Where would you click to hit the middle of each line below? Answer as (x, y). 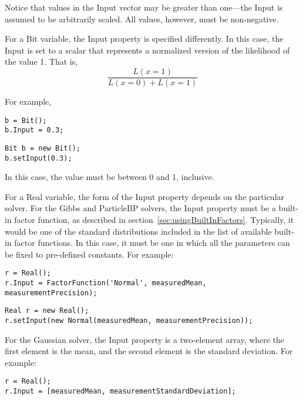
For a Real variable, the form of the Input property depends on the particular (145, 196)
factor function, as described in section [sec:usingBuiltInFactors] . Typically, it (154, 220)
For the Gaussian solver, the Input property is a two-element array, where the (145, 339)
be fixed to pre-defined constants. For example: (89, 254)
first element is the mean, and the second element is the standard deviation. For (149, 351)
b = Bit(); (26, 120)
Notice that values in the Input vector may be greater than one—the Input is (144, 7)
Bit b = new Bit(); (43, 148)
